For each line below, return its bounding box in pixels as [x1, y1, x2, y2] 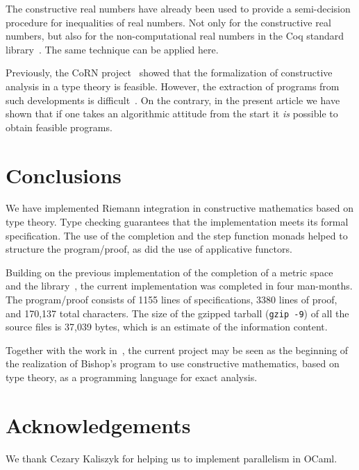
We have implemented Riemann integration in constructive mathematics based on [6, 201, 353, 215]
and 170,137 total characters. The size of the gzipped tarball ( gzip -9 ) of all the [6, 305, 349, 320]
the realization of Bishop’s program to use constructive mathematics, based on [6, 356, 340, 371]
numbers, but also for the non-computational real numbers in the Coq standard [6, 28, 344, 43]
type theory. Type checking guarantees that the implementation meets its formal [6, 215, 349, 229]
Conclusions [6, 160, 122, 189]
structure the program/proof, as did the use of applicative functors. [6, 242, 292, 256]
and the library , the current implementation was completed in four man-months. [6, 278, 353, 293]
